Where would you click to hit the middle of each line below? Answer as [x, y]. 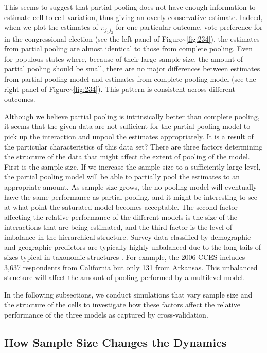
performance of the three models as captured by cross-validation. [106, 315]
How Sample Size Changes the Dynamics [115, 342]
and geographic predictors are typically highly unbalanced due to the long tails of [132, 247]
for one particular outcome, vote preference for [189, 27]
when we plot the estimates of [51, 27]
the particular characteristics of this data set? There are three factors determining [133, 146]
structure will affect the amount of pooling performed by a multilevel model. [125, 277]
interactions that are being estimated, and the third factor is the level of [118, 227]
